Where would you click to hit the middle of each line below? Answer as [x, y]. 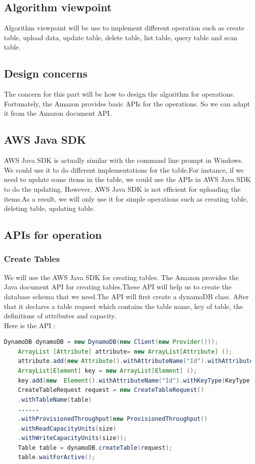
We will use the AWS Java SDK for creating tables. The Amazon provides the [121, 277]
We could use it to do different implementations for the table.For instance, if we [124, 169]
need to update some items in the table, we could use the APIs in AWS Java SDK [127, 179]
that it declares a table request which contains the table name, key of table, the [124, 306]
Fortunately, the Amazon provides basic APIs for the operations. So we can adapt [127, 103]
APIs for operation [53, 235]
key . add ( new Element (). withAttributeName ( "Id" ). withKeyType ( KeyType [134, 380]
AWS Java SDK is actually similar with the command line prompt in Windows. [124, 160]
